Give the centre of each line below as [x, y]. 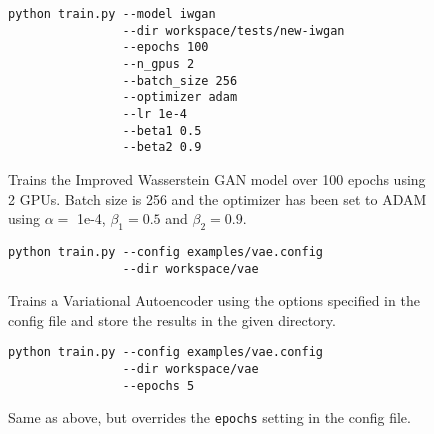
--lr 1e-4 [154, 113]
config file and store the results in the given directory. [172, 319]
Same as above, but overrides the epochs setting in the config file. [209, 417]
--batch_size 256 [180, 80]
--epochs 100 [165, 47]
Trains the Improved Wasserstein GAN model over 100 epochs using [217, 178]
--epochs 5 [158, 385]
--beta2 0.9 [162, 147]
